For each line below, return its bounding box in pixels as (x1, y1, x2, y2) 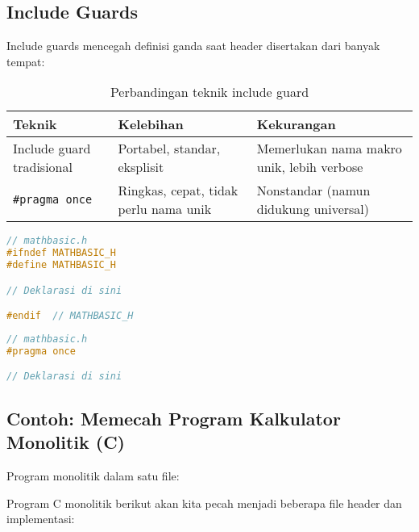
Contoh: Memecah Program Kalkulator (6, 405, 341, 430)
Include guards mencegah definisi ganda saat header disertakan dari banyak (6, 37, 380, 54)
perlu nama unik (118, 199, 212, 219)
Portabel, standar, (118, 139, 221, 158)
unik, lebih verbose (256, 157, 363, 177)
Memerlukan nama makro (256, 139, 402, 158)
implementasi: (6, 510, 75, 527)
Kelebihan (118, 115, 184, 134)
